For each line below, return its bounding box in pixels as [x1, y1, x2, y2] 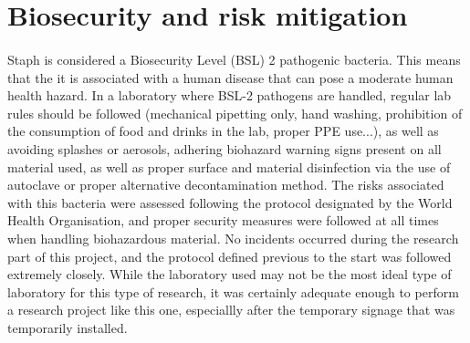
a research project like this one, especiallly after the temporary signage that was [7, 300, 455, 319]
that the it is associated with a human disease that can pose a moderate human [7, 68, 454, 87]
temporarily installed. [7, 317, 128, 337]
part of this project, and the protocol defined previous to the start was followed [7, 246, 452, 265]
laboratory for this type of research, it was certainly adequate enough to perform [7, 282, 459, 301]
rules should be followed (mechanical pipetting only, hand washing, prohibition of [7, 103, 463, 122]
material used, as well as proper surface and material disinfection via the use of [7, 157, 451, 176]
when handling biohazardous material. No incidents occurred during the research [7, 228, 459, 247]
